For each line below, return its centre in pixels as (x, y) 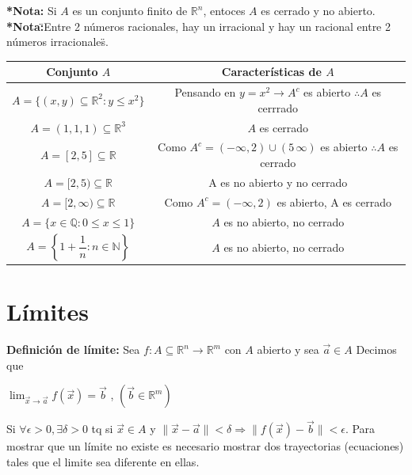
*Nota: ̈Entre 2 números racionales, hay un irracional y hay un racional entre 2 (199, 26)
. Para (360, 429)
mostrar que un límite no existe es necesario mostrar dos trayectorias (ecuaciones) (205, 446)
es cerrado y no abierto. (318, 10)
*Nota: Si (32, 10)
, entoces (224, 10)
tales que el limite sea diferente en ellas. (103, 462)
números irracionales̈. (57, 42)
